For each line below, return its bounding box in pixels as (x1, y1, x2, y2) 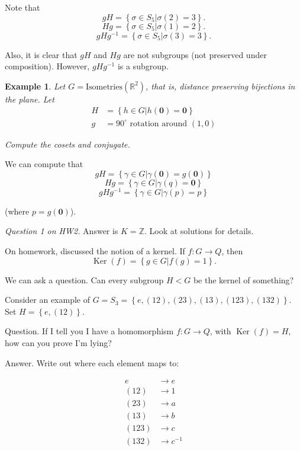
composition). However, (5, 60, 90, 72)
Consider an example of (5, 293, 91, 306)
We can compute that (5, 158, 83, 170)
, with (209, 325, 231, 337)
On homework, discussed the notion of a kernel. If (5, 244, 185, 257)
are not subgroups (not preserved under (123, 48, 267, 60)
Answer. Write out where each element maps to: (5, 356, 179, 369)
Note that (5, 1, 40, 13)
